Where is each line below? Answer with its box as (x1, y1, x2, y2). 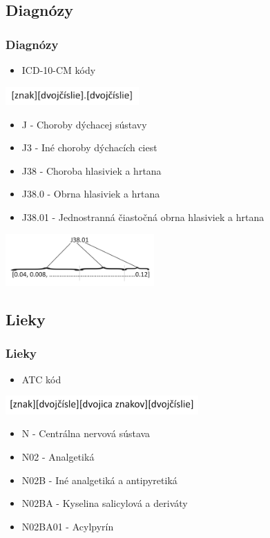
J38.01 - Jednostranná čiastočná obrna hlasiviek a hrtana (21, 210, 264, 224)
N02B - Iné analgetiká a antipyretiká (21, 472, 177, 487)
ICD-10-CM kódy (21, 63, 96, 77)
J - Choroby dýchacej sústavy (21, 117, 147, 131)
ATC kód (21, 372, 61, 386)
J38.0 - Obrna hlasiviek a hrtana (21, 186, 160, 201)
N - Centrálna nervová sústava (21, 426, 151, 441)
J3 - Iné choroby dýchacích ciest (21, 140, 157, 155)
